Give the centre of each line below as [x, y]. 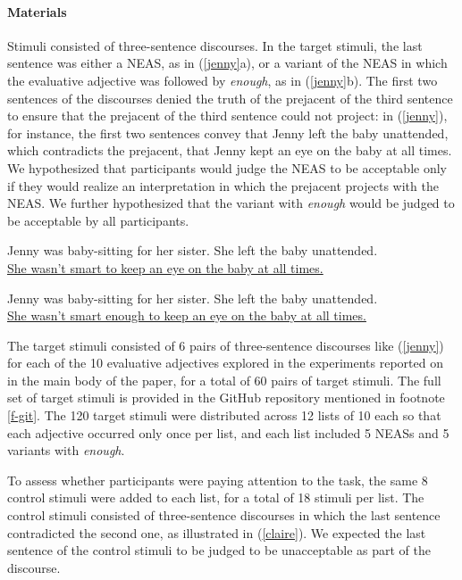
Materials [37, 11]
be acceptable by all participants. [98, 220]
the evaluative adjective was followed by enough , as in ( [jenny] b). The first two [223, 80]
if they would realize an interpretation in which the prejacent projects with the [223, 185]
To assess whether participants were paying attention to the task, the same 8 [218, 480]
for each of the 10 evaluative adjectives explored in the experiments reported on [225, 363]
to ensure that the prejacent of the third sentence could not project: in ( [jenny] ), [227, 116]
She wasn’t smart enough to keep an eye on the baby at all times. [187, 315]
